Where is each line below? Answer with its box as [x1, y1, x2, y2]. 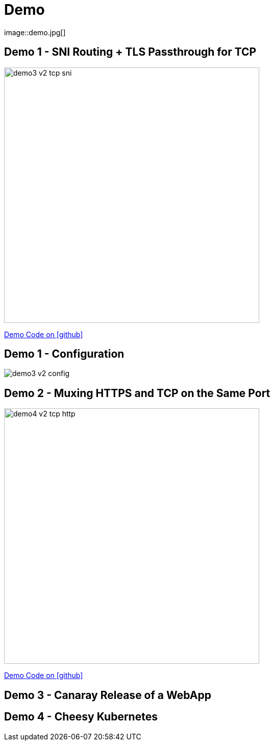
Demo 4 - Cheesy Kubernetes [4, 710, 158, 724]
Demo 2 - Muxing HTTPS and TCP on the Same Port [4, 386, 270, 400]
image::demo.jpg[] [4, 28, 66, 37]
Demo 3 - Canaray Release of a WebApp [4, 688, 211, 702]
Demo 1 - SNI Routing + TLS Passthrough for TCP [4, 45, 257, 59]
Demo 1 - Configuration [4, 347, 124, 361]
